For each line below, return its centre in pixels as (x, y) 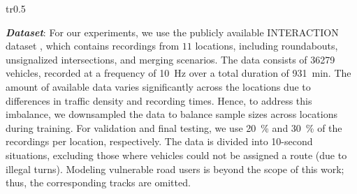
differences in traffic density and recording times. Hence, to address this (159, 100)
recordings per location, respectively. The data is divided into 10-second (159, 141)
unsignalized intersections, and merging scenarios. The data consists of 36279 (170, 59)
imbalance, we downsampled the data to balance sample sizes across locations (172, 114)
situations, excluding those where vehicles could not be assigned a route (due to (176, 155)
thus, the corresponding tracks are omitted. (98, 182)
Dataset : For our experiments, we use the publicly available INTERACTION (172, 32)
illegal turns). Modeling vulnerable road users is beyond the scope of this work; (175, 169)
